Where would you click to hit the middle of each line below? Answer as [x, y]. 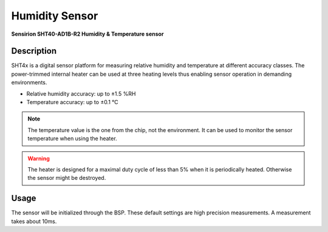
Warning [39, 158]
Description [34, 51]
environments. [29, 82]
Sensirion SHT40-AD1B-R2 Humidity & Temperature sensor [87, 34]
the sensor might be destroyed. [67, 178]
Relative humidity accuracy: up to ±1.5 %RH [81, 93]
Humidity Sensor [55, 16]
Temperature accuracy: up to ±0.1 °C [72, 102]
